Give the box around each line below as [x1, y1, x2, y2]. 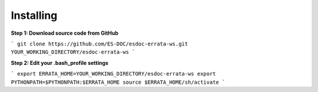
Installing [11, 9, 58, 22]
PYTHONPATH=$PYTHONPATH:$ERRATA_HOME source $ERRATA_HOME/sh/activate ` [11, 78, 226, 86]
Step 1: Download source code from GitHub [11, 29, 119, 37]
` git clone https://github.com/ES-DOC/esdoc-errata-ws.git [11, 40, 188, 47]
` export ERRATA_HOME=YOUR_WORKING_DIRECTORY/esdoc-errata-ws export [11, 71, 216, 77]
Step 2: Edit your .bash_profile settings [11, 59, 109, 66]
